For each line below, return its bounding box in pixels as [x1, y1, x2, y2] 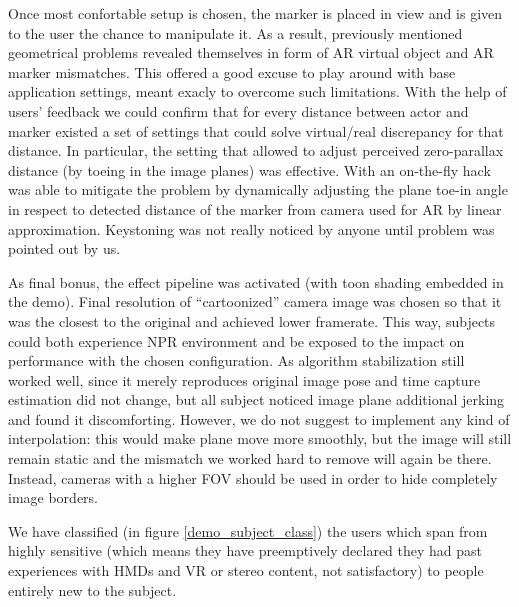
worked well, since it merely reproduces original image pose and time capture [8, 369, 481, 390]
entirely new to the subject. [8, 579, 177, 600]
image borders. [8, 487, 98, 508]
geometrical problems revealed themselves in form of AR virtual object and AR [8, 42, 494, 63]
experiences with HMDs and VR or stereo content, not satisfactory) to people [8, 560, 484, 581]
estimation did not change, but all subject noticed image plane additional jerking [8, 389, 505, 410]
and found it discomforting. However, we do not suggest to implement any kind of [8, 408, 510, 429]
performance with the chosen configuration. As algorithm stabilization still [8, 350, 465, 371]
